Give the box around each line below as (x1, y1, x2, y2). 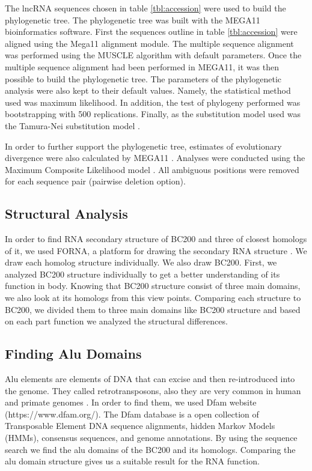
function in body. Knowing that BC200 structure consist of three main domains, (5, 279, 301, 292)
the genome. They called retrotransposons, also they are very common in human (5, 384, 301, 397)
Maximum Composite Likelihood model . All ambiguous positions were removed (5, 163, 299, 175)
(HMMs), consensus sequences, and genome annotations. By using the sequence (5, 431, 298, 444)
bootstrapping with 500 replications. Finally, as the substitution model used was (5, 108, 301, 120)
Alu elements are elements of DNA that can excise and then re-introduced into (5, 372, 295, 385)
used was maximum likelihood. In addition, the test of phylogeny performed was (5, 96, 301, 108)
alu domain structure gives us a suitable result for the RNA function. (5, 455, 260, 467)
